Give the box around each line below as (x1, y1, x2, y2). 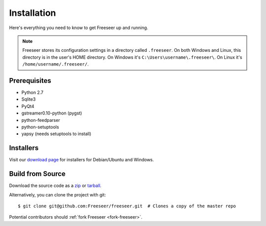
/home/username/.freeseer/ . (22, 61, 89, 67)
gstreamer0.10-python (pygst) (21, 110, 82, 116)
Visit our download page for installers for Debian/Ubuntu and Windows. (9, 157, 154, 163)
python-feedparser (21, 117, 60, 123)
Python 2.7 (21, 89, 44, 96)
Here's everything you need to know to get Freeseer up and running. (9, 25, 148, 31)
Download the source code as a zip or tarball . (9, 183, 102, 188)
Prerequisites (9, 76, 51, 85)
